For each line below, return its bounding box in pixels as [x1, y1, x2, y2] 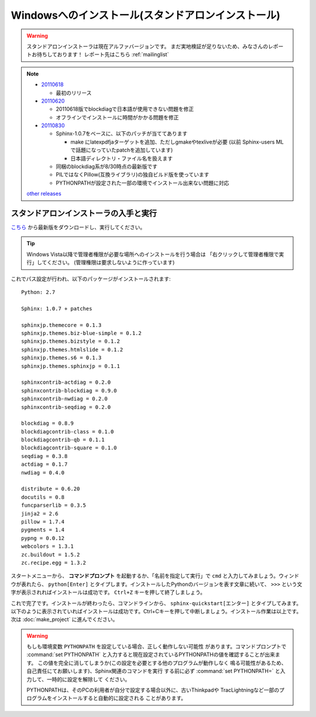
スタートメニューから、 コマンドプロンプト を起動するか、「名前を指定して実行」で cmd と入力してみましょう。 [11, 572, 279, 579]
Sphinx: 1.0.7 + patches [21, 305, 92, 312]
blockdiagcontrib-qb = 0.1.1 [21, 436, 105, 443]
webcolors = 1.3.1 [21, 543, 74, 550]
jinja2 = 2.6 [21, 510, 59, 517]
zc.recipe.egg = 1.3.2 [21, 559, 87, 566]
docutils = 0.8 [21, 494, 65, 500]
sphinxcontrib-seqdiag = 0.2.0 [21, 404, 111, 410]
